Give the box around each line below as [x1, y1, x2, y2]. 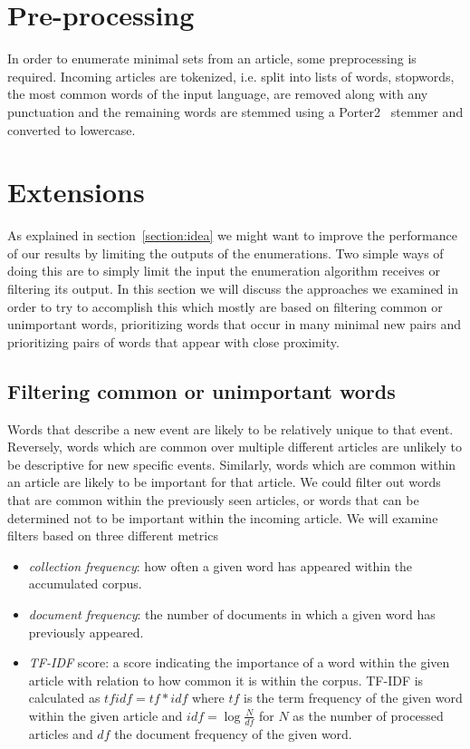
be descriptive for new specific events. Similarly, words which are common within [7, 454, 456, 473]
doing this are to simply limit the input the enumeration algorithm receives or [7, 261, 440, 280]
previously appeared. [28, 622, 144, 641]
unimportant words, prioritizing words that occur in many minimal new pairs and [7, 315, 462, 334]
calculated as [28, 688, 101, 707]
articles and [28, 724, 93, 743]
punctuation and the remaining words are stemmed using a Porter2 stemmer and [7, 102, 464, 121]
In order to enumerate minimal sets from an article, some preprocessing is [7, 49, 417, 68]
